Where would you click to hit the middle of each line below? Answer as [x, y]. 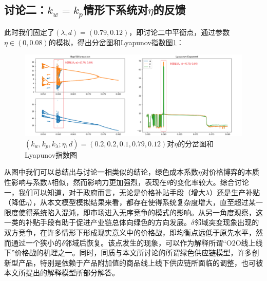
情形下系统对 [116, 10]
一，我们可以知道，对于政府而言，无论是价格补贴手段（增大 [105, 192]
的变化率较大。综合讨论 [209, 182]
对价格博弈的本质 [230, 172]
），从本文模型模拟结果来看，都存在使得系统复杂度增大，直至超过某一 [146, 202]
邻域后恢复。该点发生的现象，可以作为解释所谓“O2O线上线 [164, 242]
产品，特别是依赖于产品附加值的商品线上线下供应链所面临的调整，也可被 [140, 262]
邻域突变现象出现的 [227, 222]
